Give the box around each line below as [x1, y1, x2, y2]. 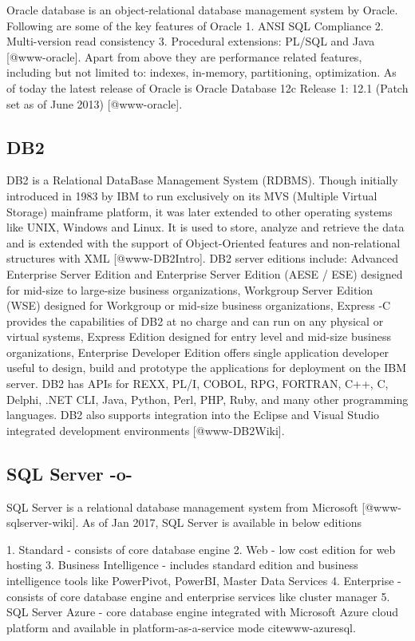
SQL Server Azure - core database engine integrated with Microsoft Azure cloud [6, 603, 398, 620]
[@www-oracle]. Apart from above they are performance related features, [6, 48, 362, 65]
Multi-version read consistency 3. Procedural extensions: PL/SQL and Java [6, 33, 375, 49]
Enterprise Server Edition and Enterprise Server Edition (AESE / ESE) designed [6, 265, 403, 282]
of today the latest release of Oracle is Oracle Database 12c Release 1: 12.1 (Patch [6, 79, 409, 96]
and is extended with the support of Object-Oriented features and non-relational [6, 234, 401, 251]
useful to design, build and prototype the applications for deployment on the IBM [6, 359, 407, 376]
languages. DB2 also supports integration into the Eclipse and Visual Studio [6, 406, 380, 423]
